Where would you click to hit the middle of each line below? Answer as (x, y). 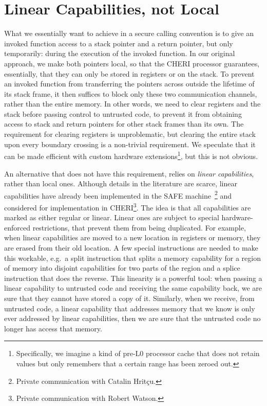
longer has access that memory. (53, 328)
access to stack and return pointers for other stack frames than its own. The (124, 124)
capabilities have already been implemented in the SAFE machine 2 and (118, 195)
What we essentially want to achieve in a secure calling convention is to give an (129, 33)
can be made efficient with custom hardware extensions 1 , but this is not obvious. (131, 155)
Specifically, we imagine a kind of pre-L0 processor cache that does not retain (138, 353)
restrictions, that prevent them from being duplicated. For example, (139, 227)
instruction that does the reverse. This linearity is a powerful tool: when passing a (133, 278)
